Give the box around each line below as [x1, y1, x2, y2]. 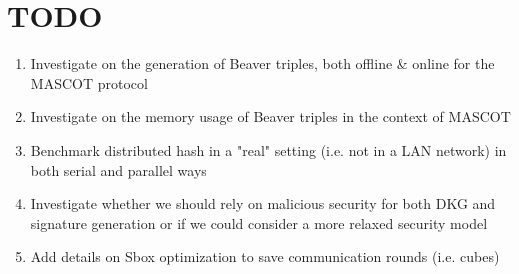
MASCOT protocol [30, 72, 148, 93]
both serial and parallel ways [30, 159, 207, 180]
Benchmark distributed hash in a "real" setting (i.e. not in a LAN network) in [30, 139, 507, 160]
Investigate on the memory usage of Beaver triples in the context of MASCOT [30, 106, 511, 127]
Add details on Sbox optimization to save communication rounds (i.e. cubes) [30, 246, 500, 267]
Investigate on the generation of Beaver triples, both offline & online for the [30, 53, 495, 74]
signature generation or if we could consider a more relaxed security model [30, 212, 488, 233]
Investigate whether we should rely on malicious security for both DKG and [30, 193, 496, 214]
